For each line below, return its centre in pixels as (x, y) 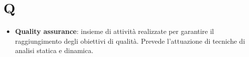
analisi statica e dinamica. (54, 50)
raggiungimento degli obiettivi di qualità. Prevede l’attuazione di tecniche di (130, 41)
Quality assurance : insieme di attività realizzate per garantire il (114, 31)
